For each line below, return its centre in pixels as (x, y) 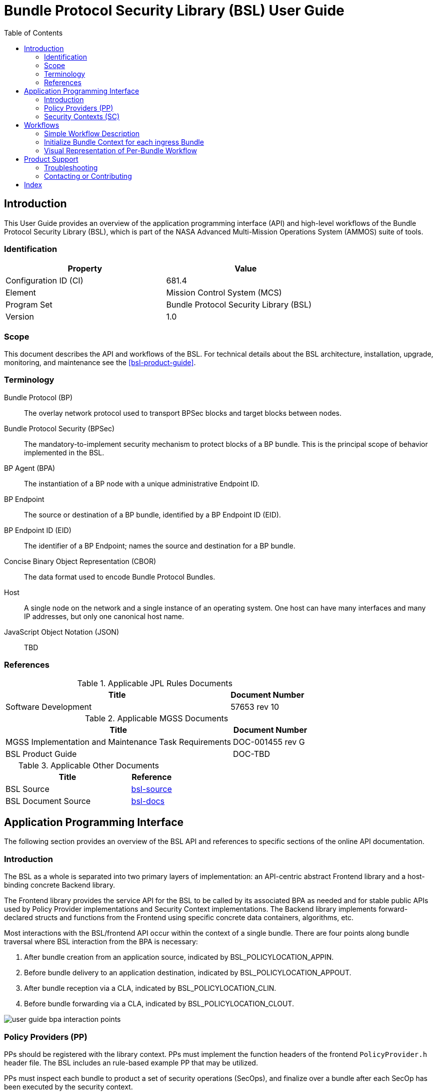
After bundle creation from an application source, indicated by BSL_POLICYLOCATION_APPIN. (179, 957)
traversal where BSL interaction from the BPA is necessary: (101, 942)
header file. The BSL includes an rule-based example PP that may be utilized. (131, 1062)
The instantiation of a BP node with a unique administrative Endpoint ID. (142, 483)
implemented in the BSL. (64, 452)
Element (21, 293)
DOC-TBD (252, 754)
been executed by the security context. (68, 1086)
